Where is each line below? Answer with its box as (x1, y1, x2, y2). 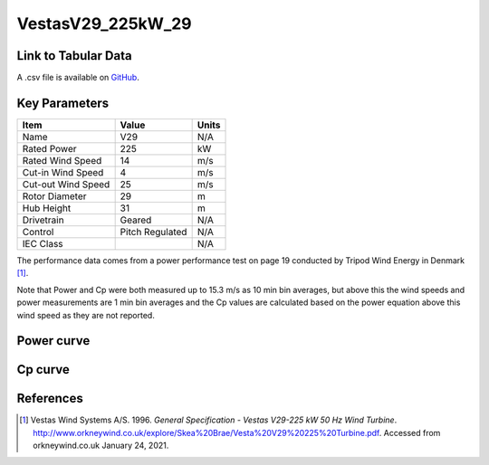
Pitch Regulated (120, 225, 187, 238)
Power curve (16, 333, 91, 348)
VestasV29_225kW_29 (16, 14, 192, 33)
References (16, 391, 83, 406)
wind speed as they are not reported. (16, 309, 156, 320)
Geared (120, 214, 152, 226)
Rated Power (22, 142, 77, 155)
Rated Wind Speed (22, 154, 102, 166)
